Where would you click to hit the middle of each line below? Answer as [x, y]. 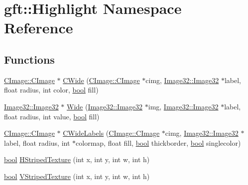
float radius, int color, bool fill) [51, 90]
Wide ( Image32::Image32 [105, 106]
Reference [39, 28]
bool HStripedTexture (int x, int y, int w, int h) [77, 159]
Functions [29, 59]
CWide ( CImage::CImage [101, 80]
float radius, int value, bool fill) [52, 116]
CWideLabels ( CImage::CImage [111, 133]
